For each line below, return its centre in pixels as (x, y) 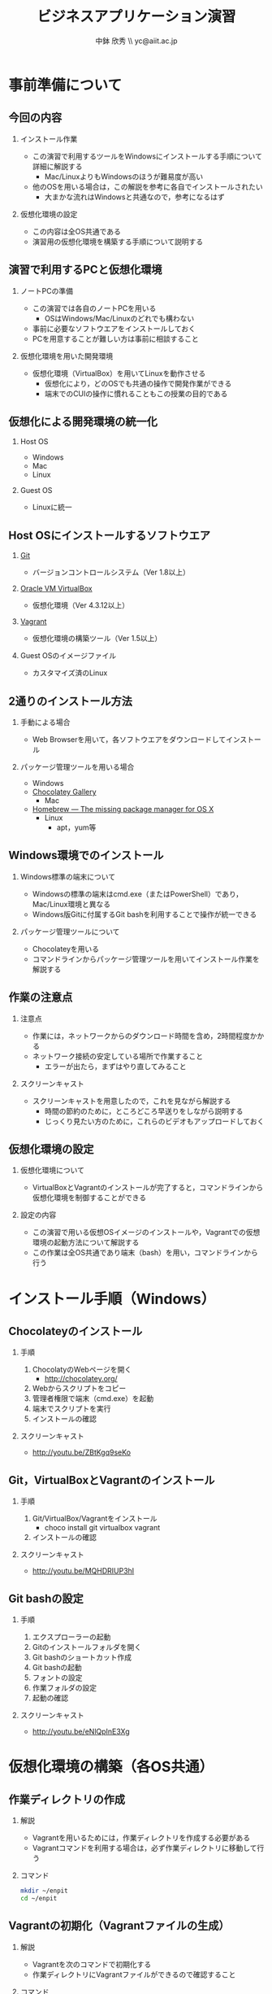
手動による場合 (45, 722)
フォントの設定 (57, 1678)
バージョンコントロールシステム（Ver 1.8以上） (111, 572)
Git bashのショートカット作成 (82, 1657)
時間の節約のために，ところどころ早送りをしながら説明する (144, 1110)
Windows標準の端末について (68, 876)
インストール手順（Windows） (112, 1299)
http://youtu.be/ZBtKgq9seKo (82, 1452)
